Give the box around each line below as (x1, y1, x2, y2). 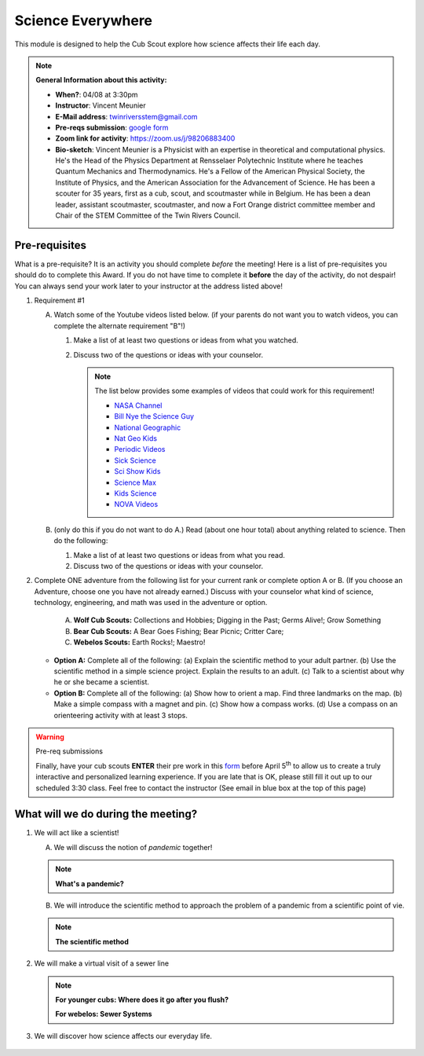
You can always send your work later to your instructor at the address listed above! (14, 281, 283, 291)
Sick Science (114, 456, 156, 465)
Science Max (114, 478, 157, 487)
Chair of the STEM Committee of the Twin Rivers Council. (55, 211, 241, 220)
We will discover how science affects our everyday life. (34, 1031, 212, 1040)
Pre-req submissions (35, 746, 104, 756)
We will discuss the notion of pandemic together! (53, 842, 213, 852)
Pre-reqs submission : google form (55, 123, 169, 132)
